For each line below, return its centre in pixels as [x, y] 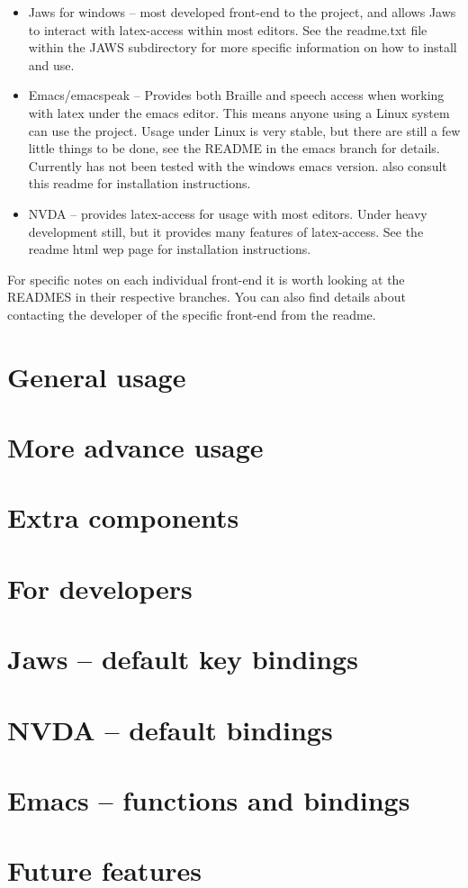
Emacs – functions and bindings [209, 799]
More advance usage [135, 447]
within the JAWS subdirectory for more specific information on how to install [243, 47]
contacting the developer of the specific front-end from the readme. [192, 314]
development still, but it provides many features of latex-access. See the [226, 231]
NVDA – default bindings [170, 729]
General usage [97, 376]
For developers [100, 588]
